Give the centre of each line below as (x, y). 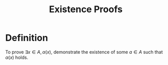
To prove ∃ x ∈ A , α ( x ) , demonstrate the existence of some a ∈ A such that (84, 52)
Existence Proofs (86, 9)
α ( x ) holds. (17, 57)
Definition (27, 38)
